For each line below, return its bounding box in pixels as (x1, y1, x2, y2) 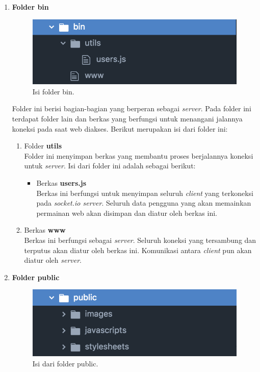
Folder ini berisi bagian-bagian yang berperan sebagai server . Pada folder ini (12, 103, 251, 114)
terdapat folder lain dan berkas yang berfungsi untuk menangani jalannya (12, 113, 243, 123)
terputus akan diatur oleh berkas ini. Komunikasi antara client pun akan (24, 244, 252, 255)
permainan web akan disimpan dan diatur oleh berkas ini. (36, 207, 217, 218)
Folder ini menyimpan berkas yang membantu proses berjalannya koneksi (24, 150, 253, 161)
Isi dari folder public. (32, 358, 98, 368)
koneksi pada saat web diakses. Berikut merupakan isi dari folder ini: (12, 123, 228, 134)
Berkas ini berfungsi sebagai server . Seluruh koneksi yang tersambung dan (24, 234, 256, 245)
